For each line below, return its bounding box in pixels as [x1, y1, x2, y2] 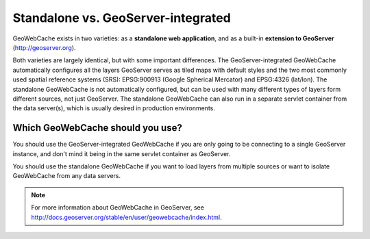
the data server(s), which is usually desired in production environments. [12, 104, 216, 112]
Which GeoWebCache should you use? [12, 122, 183, 134]
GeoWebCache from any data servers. [12, 172, 121, 180]
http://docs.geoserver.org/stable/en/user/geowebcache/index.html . [31, 213, 222, 221]
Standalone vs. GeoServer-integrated [12, 10, 231, 25]
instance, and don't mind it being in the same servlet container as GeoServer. [12, 149, 231, 158]
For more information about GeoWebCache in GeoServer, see [31, 203, 205, 212]
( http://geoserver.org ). [12, 43, 76, 51]
